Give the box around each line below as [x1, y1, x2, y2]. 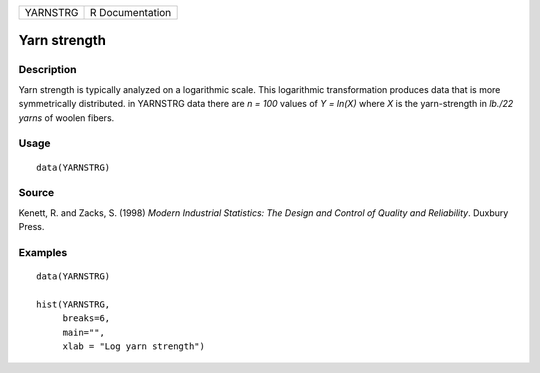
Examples [18, 245, 68, 259]
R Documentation [90, 6, 172, 19]
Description [18, 63, 77, 77]
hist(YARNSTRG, [36, 298, 111, 310]
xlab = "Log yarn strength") [62, 340, 205, 352]
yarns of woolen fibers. [18, 111, 115, 124]
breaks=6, [62, 313, 111, 324]
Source [18, 186, 55, 200]
